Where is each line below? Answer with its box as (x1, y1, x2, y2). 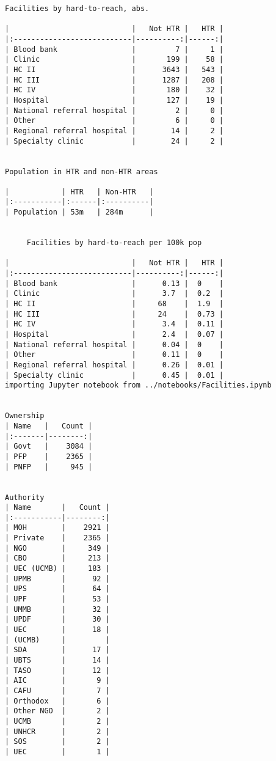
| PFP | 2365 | (5, 452, 93, 461)
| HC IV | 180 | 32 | (5, 86, 223, 95)
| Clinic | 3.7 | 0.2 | (5, 289, 223, 298)
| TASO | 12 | (5, 666, 110, 675)
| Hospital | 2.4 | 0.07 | (5, 330, 223, 339)
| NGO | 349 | (5, 543, 110, 553)
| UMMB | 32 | (5, 605, 110, 614)
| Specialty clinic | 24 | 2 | (5, 136, 223, 145)
